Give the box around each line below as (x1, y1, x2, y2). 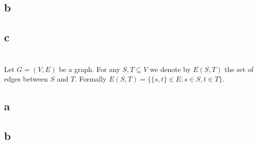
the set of (224, 63, 253, 74)
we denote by (150, 63, 191, 74)
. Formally (75, 74, 107, 84)
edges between (4, 74, 48, 84)
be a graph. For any (59, 63, 120, 74)
